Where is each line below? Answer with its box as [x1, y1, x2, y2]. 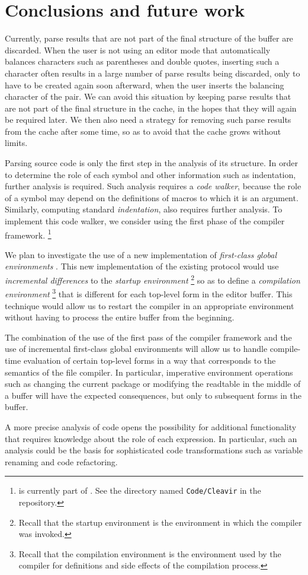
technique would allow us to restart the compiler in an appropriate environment [5, 299, 294, 312]
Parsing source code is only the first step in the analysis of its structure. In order [5, 157, 299, 169]
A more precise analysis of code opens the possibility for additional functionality [5, 420, 297, 433]
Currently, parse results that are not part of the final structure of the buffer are [5, 32, 293, 45]
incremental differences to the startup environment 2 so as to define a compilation [5, 272, 300, 286]
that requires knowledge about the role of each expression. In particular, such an [5, 432, 297, 444]
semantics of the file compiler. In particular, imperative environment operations [5, 366, 293, 378]
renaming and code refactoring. [5, 455, 118, 468]
